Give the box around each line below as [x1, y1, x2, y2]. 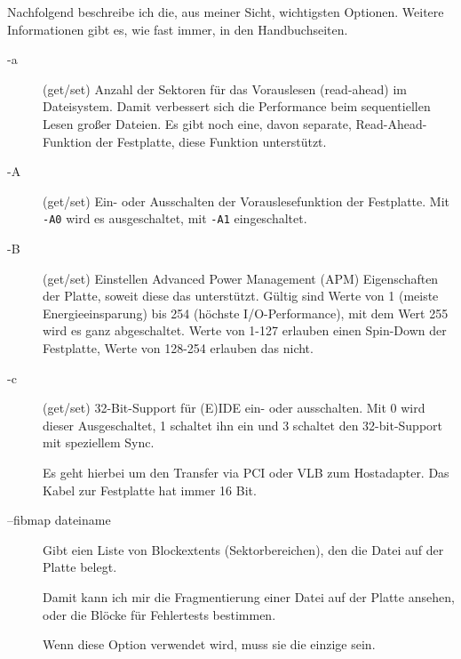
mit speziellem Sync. [43, 433, 155, 452]
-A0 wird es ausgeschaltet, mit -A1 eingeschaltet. [43, 209, 307, 228]
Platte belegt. [43, 558, 117, 576]
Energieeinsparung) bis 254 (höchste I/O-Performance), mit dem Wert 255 [43, 303, 449, 322]
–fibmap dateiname [7, 510, 111, 529]
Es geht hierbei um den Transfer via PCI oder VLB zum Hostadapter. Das [43, 462, 449, 481]
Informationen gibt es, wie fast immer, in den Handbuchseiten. [7, 20, 348, 38]
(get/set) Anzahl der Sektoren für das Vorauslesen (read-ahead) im [43, 79, 408, 98]
